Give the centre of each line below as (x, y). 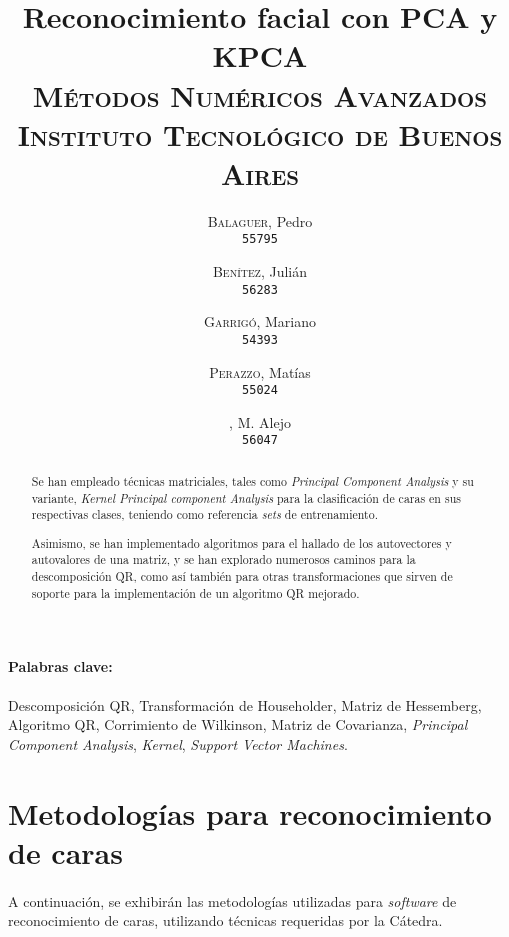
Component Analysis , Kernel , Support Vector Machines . (178, 743)
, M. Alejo (260, 421)
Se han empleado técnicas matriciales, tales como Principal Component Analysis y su (252, 480)
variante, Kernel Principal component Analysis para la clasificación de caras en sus (246, 497)
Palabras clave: (60, 666)
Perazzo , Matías (260, 371)
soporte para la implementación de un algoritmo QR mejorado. (195, 592)
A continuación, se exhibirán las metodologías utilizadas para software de (232, 900)
